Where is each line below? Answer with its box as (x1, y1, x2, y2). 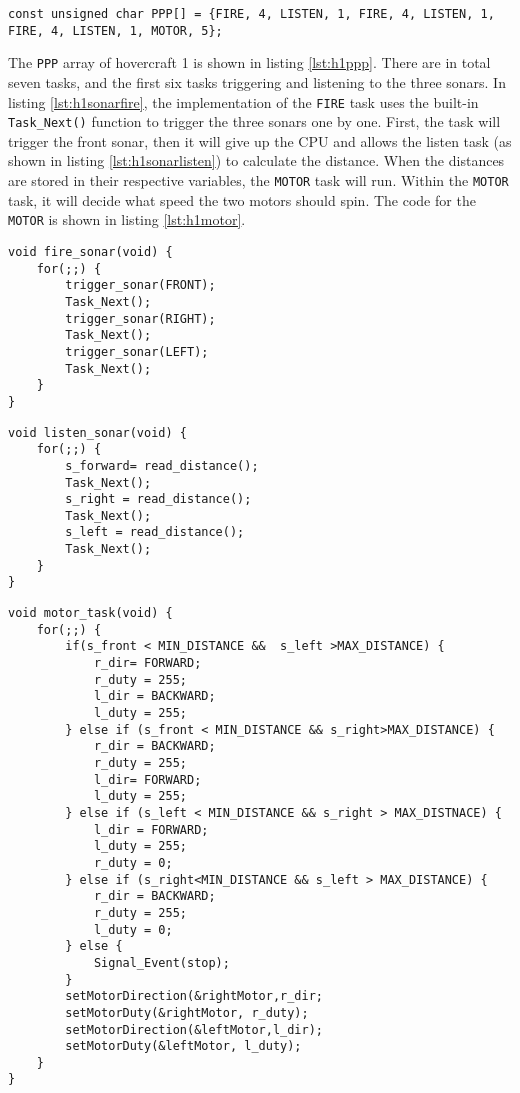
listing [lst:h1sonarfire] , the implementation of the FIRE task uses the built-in (8, 91, 479, 112)
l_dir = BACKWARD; (93, 689, 216, 704)
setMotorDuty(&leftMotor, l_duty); (65, 1039, 302, 1054)
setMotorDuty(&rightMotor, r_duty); (65, 1005, 309, 1020)
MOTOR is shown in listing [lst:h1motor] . (8, 209, 246, 230)
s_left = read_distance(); (65, 525, 245, 540)
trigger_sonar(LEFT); (65, 344, 209, 359)
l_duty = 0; (93, 922, 173, 937)
